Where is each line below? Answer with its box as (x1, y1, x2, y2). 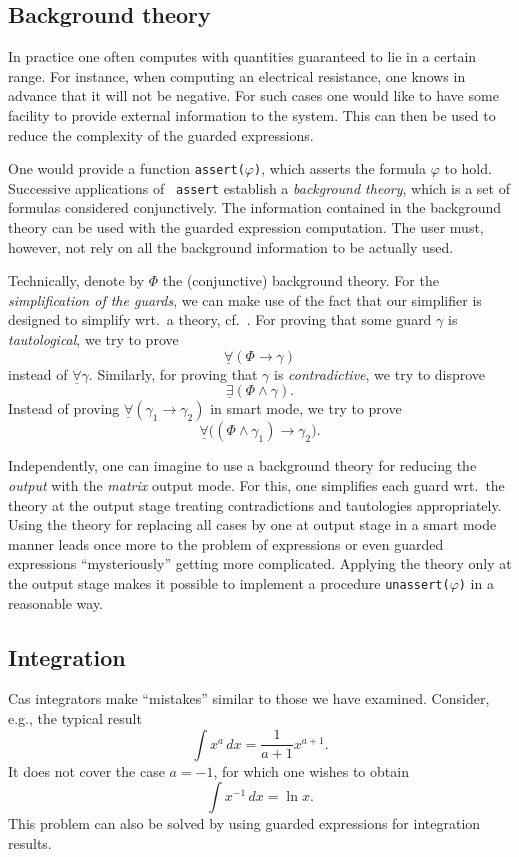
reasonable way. (8, 592, 104, 613)
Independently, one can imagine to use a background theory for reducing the (8, 455, 477, 476)
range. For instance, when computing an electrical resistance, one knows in (8, 65, 466, 86)
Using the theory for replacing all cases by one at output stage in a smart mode (8, 514, 497, 535)
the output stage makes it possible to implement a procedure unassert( (8, 573, 450, 594)
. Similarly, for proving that (88, 363, 258, 384)
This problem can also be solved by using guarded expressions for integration (8, 813, 481, 834)
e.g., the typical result (8, 708, 142, 729)
